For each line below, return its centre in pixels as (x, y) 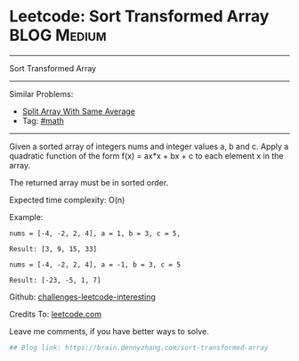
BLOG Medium (58, 35)
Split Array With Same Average (79, 111)
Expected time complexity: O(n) (67, 200)
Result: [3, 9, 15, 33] (53, 249)
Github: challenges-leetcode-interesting (82, 297)
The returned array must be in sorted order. (89, 182)
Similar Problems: (41, 94)
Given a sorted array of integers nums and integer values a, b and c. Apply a (149, 146)
